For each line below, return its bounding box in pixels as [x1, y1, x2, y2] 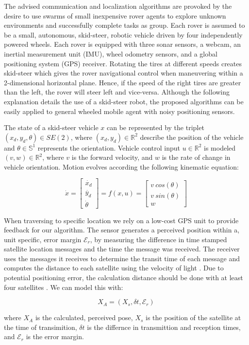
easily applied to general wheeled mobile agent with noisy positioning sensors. [4, 106, 235, 116]
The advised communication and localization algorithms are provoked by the [4, 1, 232, 11]
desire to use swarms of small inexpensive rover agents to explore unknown [4, 10, 226, 20]
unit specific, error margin [4, 234, 82, 244]
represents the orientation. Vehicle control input [37, 142, 180, 153]
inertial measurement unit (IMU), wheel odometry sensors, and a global [4, 48, 217, 58]
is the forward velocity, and [71, 152, 153, 162]
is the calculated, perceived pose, [35, 312, 133, 323]
